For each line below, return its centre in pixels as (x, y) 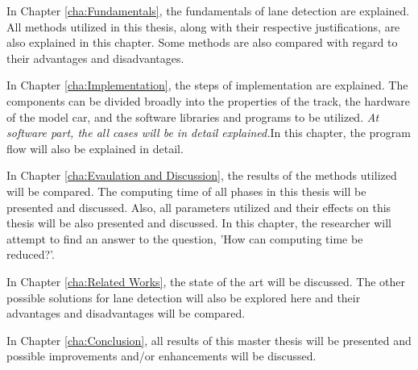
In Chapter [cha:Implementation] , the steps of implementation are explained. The (207, 85)
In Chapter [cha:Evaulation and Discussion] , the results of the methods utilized (202, 175)
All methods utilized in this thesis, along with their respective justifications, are (203, 26)
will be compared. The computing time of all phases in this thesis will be (186, 191)
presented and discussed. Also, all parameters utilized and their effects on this (199, 207)
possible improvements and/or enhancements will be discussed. (161, 356)
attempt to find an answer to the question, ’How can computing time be (185, 238)
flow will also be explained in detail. (95, 148)
